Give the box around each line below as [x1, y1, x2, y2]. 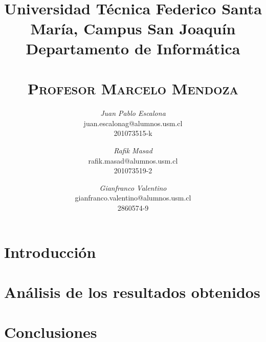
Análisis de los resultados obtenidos [4, 281, 260, 302]
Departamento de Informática [26, 37, 240, 58]
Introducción [4, 241, 96, 262]
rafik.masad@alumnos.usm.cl [88, 155, 178, 166]
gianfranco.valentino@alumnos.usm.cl [75, 192, 191, 203]
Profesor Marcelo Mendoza [28, 78, 238, 99]
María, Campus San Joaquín [30, 17, 236, 38]
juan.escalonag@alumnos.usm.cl [83, 117, 183, 128]
